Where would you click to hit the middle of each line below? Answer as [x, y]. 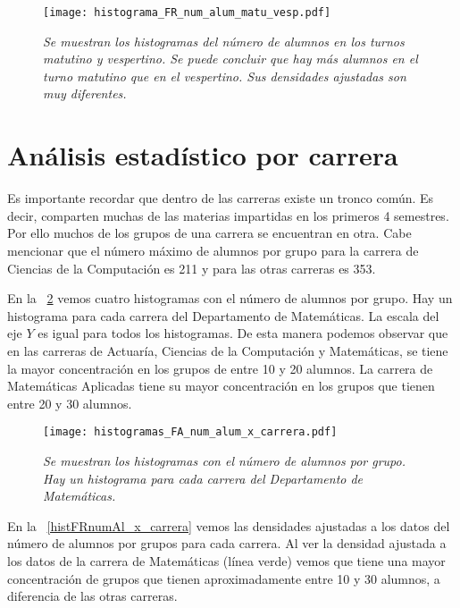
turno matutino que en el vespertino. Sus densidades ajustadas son [225, 76]
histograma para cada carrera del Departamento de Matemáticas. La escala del [223, 315]
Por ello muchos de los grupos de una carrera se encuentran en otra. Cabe [209, 233]
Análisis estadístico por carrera [203, 155]
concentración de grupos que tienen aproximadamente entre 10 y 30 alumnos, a [224, 578]
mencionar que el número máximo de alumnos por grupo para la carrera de [213, 250]
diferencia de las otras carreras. [92, 596]
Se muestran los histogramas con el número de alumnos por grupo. [224, 460]
